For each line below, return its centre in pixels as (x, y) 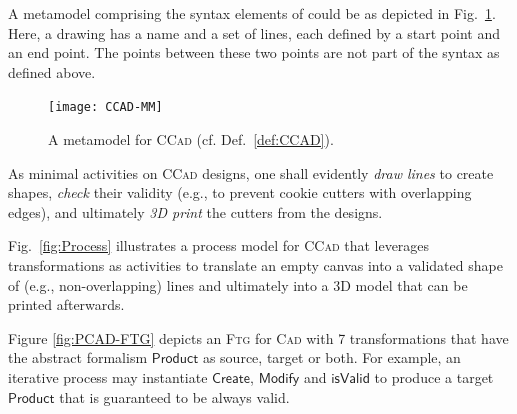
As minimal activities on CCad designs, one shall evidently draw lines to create (251, 172)
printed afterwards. (66, 304)
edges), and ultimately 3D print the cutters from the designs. (195, 211)
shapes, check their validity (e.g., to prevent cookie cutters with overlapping (240, 192)
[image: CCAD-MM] (105, 107)
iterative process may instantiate (108, 376)
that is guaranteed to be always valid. (174, 396)
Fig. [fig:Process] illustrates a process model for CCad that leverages (219, 245)
